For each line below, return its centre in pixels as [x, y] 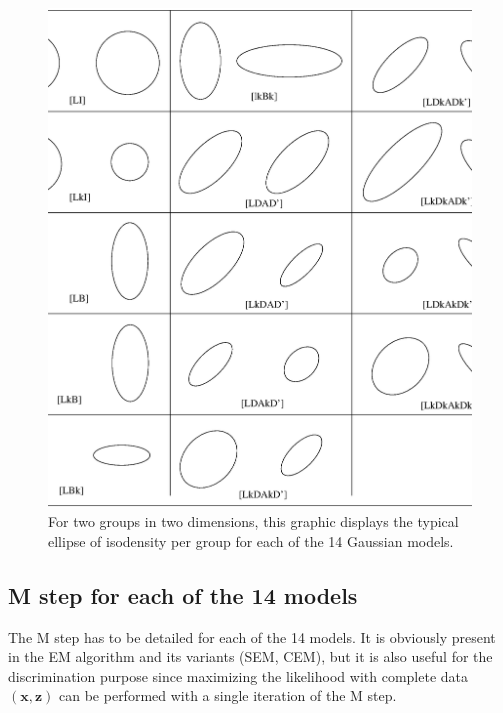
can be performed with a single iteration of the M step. [228, 695]
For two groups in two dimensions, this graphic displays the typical [253, 521]
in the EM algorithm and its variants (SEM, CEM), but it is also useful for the [250, 656]
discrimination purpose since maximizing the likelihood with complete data [238, 675]
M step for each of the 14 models [183, 594]
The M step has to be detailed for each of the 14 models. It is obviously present [252, 636]
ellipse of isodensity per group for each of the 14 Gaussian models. [251, 540]
